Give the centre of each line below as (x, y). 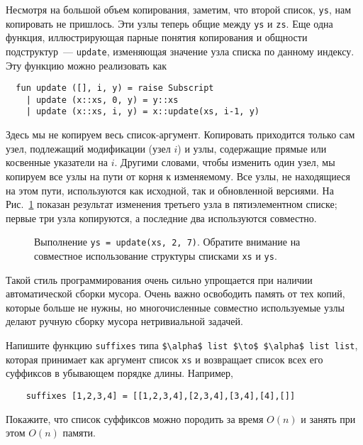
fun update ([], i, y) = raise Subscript (115, 88)
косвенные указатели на (57, 162)
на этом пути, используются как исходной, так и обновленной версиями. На (170, 190)
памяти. (79, 433)
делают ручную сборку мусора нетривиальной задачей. (124, 321)
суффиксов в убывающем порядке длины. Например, (119, 373)
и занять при (328, 418)
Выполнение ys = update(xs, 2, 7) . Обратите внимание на (167, 242)
